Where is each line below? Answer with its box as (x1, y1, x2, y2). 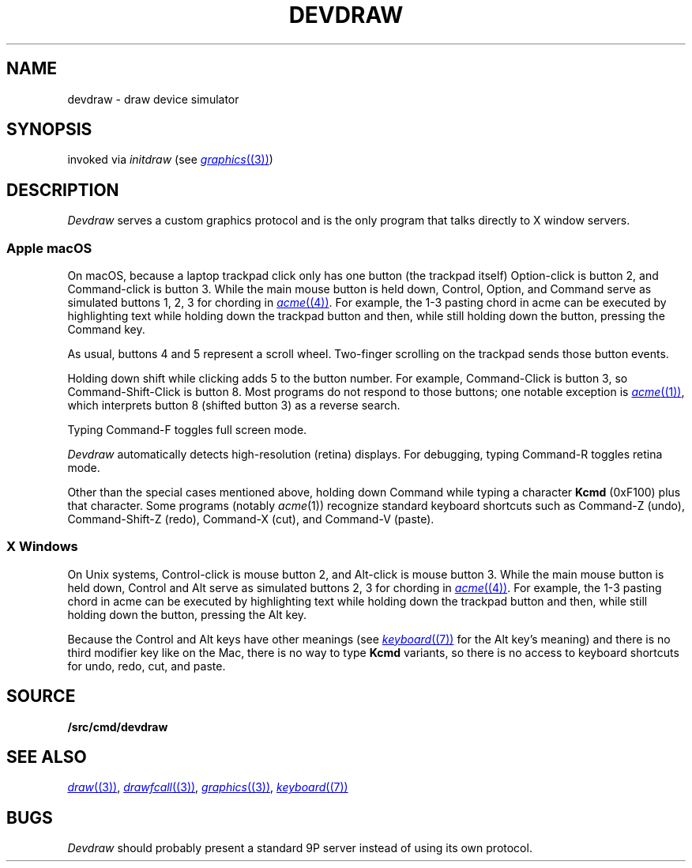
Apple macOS (6, 240, 92, 256)
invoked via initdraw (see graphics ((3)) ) (67, 153, 273, 167)
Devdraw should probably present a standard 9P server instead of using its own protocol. (67, 841, 532, 855)
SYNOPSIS (6, 119, 92, 140)
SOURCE (6, 686, 76, 707)
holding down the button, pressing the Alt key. (67, 607, 307, 621)
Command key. (67, 323, 145, 337)
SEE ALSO (6, 747, 87, 768)
